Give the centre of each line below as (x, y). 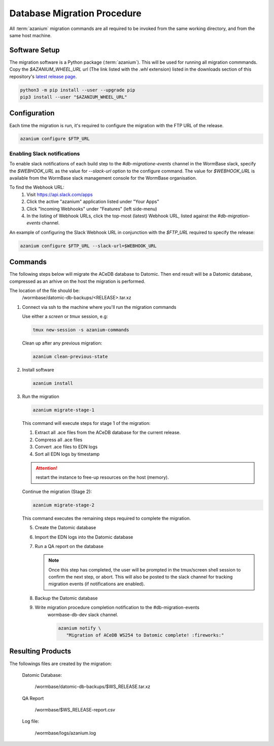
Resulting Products (40, 651)
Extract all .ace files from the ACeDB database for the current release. (108, 433)
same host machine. (30, 35)
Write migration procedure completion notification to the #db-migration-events (117, 608)
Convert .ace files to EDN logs (66, 447)
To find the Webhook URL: (37, 187)
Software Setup (35, 50)
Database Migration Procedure (75, 13)
